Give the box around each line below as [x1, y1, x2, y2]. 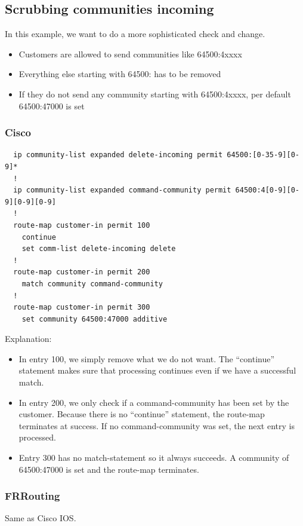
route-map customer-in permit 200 [13, 268, 150, 277]
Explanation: [5, 332, 52, 345]
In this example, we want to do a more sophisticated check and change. [5, 27, 265, 40]
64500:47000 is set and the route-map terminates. [18, 463, 199, 475]
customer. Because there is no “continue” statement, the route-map [18, 408, 265, 420]
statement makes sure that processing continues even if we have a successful [18, 364, 296, 377]
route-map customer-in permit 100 [13, 221, 150, 230]
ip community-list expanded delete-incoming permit [13, 151, 223, 160]
